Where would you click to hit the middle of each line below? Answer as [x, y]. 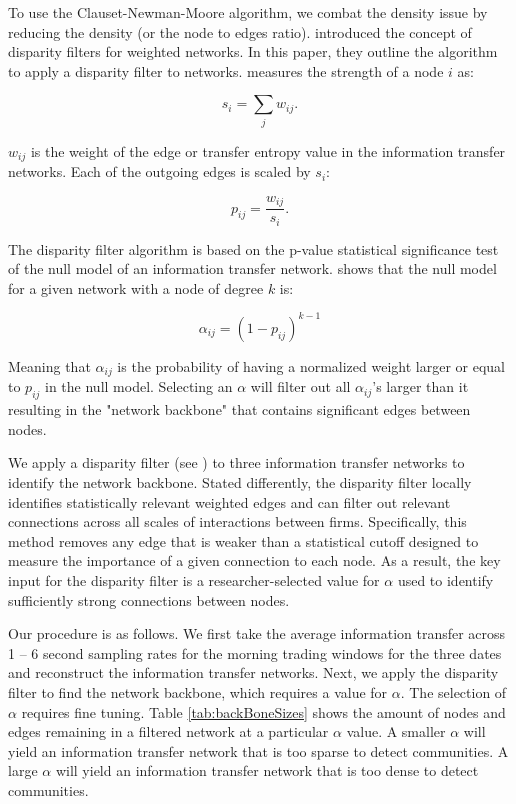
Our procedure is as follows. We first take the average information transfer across [257, 633]
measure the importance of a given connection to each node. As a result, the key [254, 560]
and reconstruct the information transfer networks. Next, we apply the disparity [253, 672]
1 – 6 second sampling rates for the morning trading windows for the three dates [255, 652]
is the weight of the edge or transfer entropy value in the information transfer [268, 150]
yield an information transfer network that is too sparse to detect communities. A [258, 750]
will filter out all [300, 386]
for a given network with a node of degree [136, 287]
